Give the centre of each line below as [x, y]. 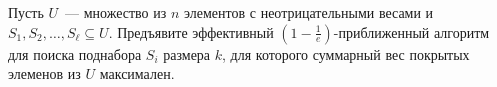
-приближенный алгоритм [411, 31]
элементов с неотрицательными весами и [309, 12]
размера [187, 53]
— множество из [116, 12]
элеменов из [44, 73]
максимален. [137, 73]
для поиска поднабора [75, 53]
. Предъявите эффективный [191, 31]
